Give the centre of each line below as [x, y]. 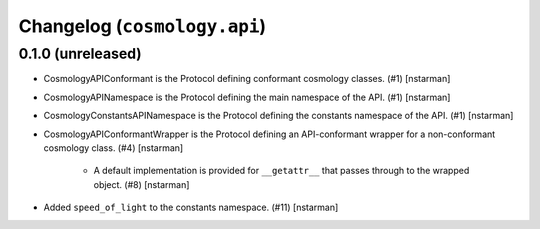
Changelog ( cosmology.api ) [142, 26]
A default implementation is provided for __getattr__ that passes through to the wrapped [281, 171]
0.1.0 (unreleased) [80, 54]
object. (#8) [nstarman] [141, 184]
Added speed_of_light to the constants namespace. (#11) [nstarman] [191, 207]
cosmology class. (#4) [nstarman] [113, 147]
